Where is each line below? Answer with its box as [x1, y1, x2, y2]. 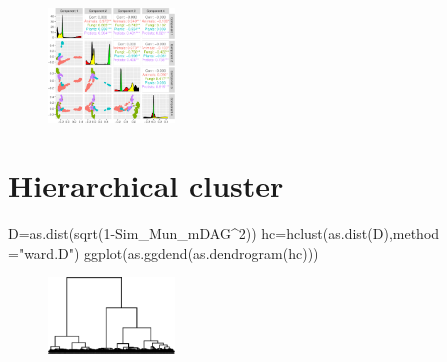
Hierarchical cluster [8, 165, 284, 206]
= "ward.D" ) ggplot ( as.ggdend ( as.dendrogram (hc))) [8, 242, 319, 263]
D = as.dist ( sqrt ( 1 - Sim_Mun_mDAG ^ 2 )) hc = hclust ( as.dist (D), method [8, 223, 440, 244]
